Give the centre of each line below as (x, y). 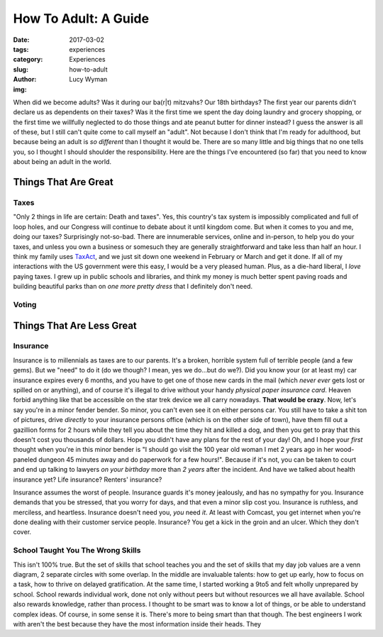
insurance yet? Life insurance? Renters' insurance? (88, 480)
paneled (25, 459)
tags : (21, 49)
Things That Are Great (63, 182)
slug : (21, 69)
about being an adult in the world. (62, 162)
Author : (25, 79)
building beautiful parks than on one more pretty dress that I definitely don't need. (133, 287)
